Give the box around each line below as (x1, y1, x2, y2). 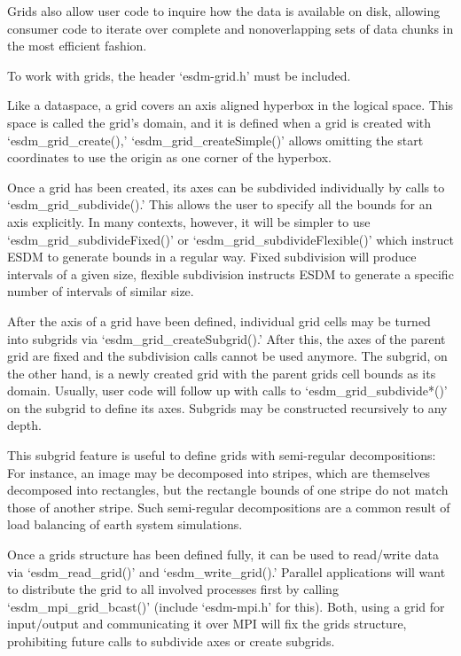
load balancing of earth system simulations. (7, 515, 243, 534)
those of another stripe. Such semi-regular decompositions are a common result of (7, 497, 450, 516)
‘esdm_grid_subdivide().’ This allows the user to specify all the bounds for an (7, 195, 433, 214)
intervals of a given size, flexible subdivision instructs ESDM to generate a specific (7, 264, 454, 283)
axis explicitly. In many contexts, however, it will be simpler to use (7, 212, 371, 230)
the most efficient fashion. (7, 36, 147, 55)
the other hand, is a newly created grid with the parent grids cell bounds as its (7, 363, 436, 382)
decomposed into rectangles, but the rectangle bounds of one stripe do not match (7, 480, 449, 499)
